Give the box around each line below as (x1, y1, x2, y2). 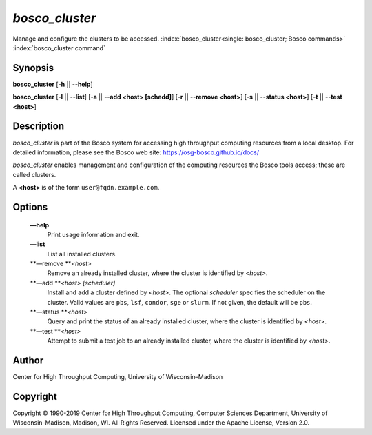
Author (12, 355, 44, 366)
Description (12, 121, 65, 132)
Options (12, 201, 48, 213)
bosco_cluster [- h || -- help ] (12, 80, 93, 88)
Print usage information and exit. (47, 230, 140, 239)
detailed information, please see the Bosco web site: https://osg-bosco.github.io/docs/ (12, 148, 260, 156)
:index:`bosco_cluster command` (12, 43, 106, 52)
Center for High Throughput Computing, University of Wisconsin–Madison (12, 373, 223, 381)
